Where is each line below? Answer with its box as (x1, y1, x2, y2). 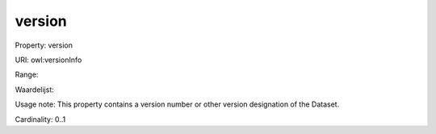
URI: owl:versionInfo (15, 55, 82, 65)
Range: (15, 69, 39, 80)
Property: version (15, 40, 73, 50)
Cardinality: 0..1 (15, 114, 66, 124)
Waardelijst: (15, 85, 54, 94)
